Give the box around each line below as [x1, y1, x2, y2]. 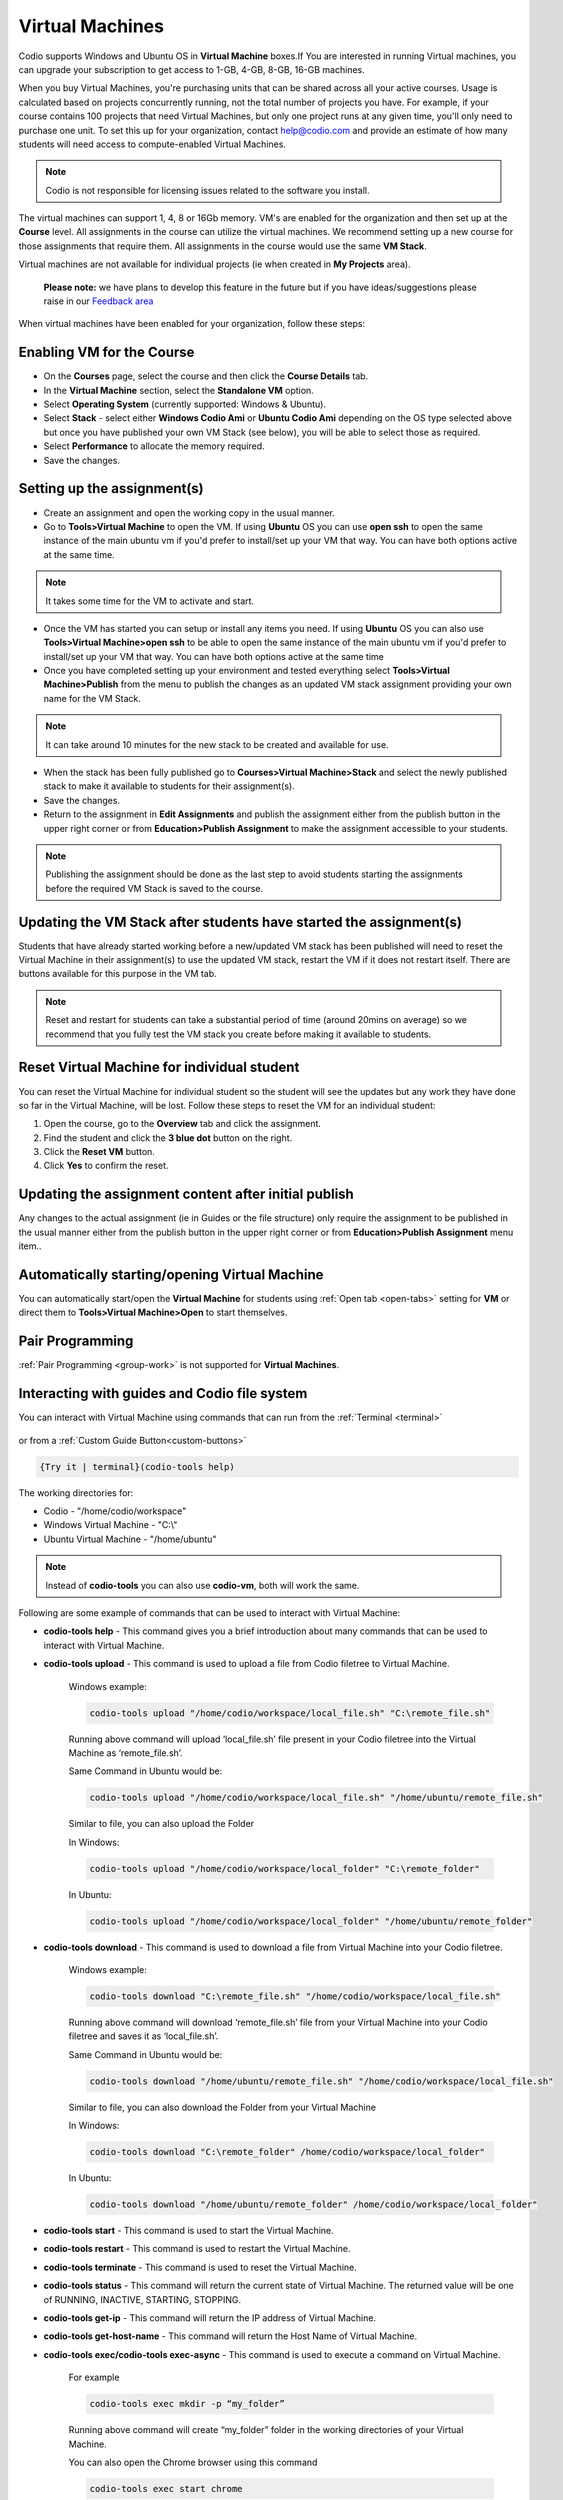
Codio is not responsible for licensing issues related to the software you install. [45, 184, 370, 196]
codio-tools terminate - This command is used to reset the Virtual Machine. [43, 2261, 357, 2273]
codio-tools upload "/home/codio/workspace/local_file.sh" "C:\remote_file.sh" [89, 1707, 491, 1719]
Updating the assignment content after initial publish [18, 1186, 354, 1203]
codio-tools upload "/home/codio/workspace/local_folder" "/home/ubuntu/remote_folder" [89, 1915, 533, 1927]
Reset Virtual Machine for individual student [18, 1059, 300, 1076]
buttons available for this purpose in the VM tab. [18, 968, 217, 980]
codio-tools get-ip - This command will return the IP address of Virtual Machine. [43, 2311, 377, 2324]
